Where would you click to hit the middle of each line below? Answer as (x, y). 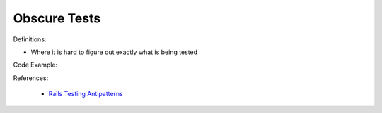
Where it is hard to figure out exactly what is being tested (114, 52)
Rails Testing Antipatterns (86, 94)
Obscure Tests (57, 18)
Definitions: (30, 39)
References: (31, 78)
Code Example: (35, 65)
